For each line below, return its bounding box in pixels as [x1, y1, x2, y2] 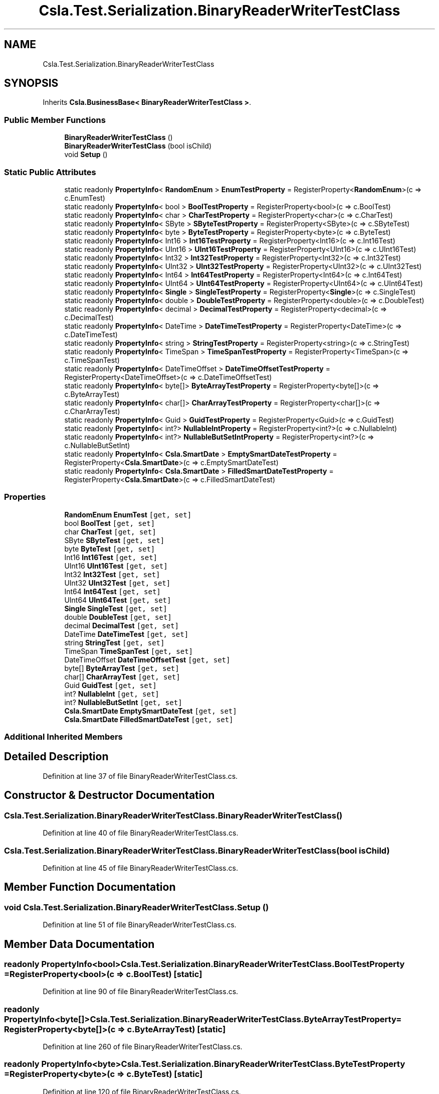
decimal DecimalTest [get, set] [64, 621, 179, 630]
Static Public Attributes [4, 167, 96, 177]
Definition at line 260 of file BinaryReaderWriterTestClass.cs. [43, 1042, 243, 1051]
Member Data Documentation [4, 937, 155, 950]
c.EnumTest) [64, 193, 105, 202]
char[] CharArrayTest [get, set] [64, 672, 180, 681]
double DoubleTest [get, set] [64, 612, 172, 621]
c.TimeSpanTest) [64, 355, 120, 364]
